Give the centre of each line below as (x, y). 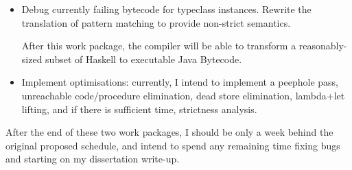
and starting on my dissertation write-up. (93, 159)
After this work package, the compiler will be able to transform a (159, 46)
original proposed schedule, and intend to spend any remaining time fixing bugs (173, 145)
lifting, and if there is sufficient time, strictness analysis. (139, 109)
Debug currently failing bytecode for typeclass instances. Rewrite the (166, 9)
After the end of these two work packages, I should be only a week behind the (169, 132)
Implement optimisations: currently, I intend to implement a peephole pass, (180, 82)
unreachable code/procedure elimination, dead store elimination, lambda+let (183, 95)
